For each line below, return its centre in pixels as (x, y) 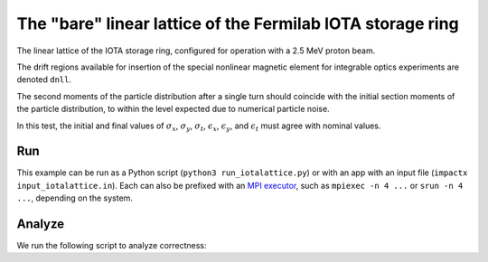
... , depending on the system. (75, 198)
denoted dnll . (44, 80)
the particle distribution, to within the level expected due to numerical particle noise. (173, 109)
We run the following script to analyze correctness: (112, 246)
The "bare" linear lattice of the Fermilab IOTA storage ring (238, 23)
